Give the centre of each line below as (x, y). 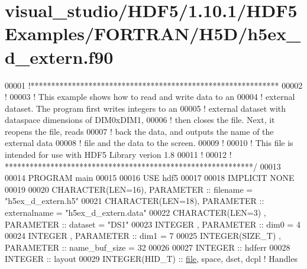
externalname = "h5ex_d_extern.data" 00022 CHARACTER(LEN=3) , (135, 213)
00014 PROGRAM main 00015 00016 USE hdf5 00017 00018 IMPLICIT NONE (150, 178)
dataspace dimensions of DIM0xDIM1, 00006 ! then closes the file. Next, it (140, 120)
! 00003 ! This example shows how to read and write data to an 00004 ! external (150, 97)
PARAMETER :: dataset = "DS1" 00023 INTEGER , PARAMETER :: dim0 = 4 (153, 224)
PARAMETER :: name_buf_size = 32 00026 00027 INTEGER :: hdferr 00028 (148, 247)
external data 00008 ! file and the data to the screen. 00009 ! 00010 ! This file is (149, 143)
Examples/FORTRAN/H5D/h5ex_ (153, 33)
